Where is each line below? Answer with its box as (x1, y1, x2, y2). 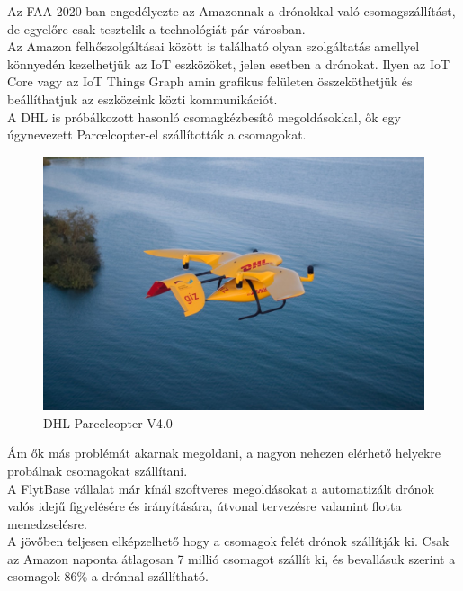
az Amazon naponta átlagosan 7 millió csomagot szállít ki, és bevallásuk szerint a (7, 549, 456, 568)
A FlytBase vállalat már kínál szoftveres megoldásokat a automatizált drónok (7, 479, 434, 497)
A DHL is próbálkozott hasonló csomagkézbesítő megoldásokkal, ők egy (7, 107, 401, 126)
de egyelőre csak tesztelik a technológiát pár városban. (7, 19, 306, 38)
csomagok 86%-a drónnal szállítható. (7, 567, 209, 586)
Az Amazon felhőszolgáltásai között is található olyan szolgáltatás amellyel (7, 37, 420, 56)
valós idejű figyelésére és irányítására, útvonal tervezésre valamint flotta (7, 497, 402, 515)
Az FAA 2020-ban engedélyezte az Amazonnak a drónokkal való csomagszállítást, (7, 2, 456, 20)
